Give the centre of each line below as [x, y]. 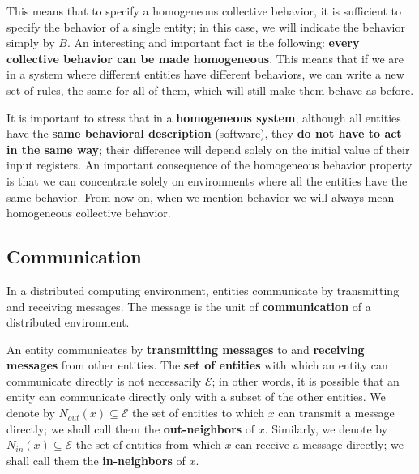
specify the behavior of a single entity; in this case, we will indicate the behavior [206, 26]
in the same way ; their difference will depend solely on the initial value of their [208, 149]
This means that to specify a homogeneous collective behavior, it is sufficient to [204, 11]
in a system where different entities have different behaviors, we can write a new [205, 74]
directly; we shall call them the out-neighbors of [131, 428]
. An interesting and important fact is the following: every [213, 43]
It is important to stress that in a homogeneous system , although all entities [204, 117]
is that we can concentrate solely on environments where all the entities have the [207, 180]
